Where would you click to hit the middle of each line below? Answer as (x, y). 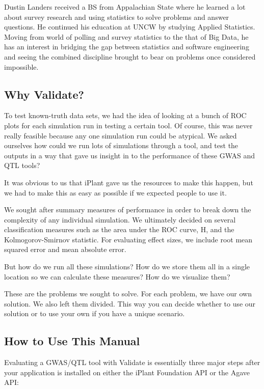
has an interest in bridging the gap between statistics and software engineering (127, 47)
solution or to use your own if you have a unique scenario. (95, 313)
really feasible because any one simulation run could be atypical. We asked (121, 135)
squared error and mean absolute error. (65, 249)
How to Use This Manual (72, 341)
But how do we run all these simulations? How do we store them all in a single (127, 267)
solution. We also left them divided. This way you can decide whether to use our (130, 303)
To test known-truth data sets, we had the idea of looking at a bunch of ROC (125, 115)
